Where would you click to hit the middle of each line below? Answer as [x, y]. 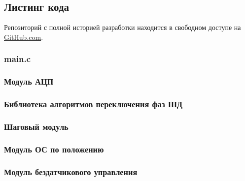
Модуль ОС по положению [54, 149]
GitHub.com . [24, 37]
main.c [17, 59]
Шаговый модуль [36, 126]
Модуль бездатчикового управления [71, 171]
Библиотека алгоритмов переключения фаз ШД [93, 104]
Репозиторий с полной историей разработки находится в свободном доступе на [122, 27]
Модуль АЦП [29, 81]
